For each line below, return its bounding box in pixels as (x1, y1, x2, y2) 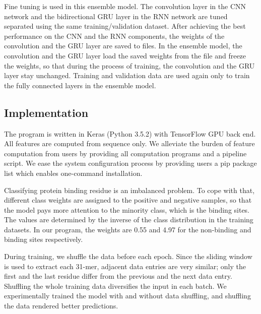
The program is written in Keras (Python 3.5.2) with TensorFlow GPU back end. (4, 128, 256, 139)
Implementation (4, 104, 89, 120)
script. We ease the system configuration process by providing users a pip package (4, 158, 257, 168)
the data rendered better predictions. (4, 300, 118, 311)
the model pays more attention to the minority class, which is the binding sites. (4, 204, 250, 215)
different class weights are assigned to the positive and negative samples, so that (4, 195, 252, 205)
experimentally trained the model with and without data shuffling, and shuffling (4, 290, 251, 301)
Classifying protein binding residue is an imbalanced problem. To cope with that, (4, 184, 255, 195)
